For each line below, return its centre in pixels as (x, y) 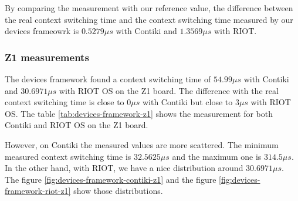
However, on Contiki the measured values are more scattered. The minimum (142, 144)
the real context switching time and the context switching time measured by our (149, 19)
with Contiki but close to (187, 102)
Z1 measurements (47, 57)
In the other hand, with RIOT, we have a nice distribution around (124, 168)
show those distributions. (118, 191)
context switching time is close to (65, 102)
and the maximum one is (217, 156)
